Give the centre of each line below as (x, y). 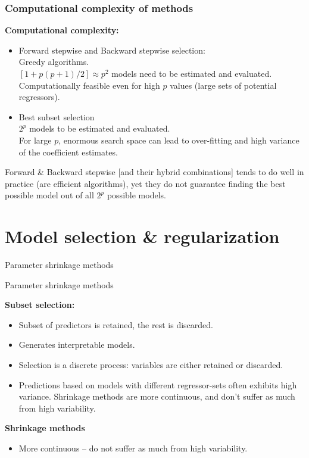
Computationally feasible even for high (89, 85)
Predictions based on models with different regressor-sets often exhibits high (158, 384)
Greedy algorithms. (54, 62)
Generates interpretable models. (77, 345)
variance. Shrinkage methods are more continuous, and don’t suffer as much (157, 396)
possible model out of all (49, 195)
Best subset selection (57, 116)
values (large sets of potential (223, 85)
